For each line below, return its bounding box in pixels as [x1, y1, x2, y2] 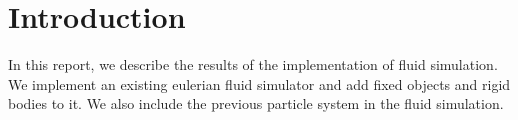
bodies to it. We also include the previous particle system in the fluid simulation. [8, 93, 504, 114]
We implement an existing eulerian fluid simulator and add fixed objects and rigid [8, 73, 511, 94]
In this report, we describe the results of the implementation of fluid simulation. [8, 54, 498, 75]
